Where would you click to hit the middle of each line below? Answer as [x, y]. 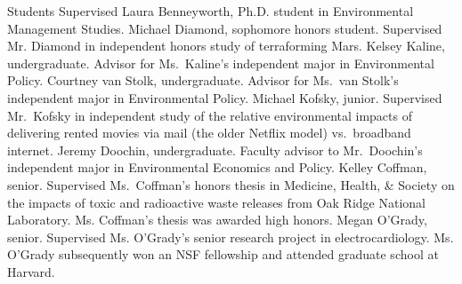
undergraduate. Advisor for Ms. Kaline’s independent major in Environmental [221, 63]
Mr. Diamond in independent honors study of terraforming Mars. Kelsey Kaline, [226, 46]
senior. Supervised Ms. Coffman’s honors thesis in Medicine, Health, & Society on [231, 184]
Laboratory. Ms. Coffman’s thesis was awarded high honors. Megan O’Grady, [217, 220]
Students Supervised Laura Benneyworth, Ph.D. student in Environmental [211, 11]
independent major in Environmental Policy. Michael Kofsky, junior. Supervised [225, 97]
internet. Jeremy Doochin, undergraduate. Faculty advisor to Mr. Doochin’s [215, 150]
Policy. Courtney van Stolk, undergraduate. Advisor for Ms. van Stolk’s [203, 80]
